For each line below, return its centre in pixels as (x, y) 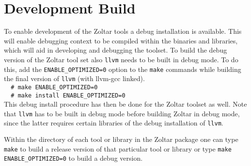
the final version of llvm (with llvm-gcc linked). (74, 78)
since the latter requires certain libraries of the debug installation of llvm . (114, 123)
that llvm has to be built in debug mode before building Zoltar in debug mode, (122, 113)
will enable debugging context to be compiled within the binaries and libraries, (121, 40)
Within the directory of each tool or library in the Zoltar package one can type (121, 139)
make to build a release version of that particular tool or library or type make (118, 148)
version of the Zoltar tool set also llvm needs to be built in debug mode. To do (121, 59)
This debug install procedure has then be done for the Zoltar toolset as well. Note (125, 104)
